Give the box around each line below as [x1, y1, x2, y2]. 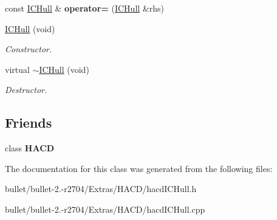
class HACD [5, 142, 55, 154]
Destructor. [5, 83, 47, 96]
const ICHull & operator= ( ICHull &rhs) [5, 2, 164, 14]
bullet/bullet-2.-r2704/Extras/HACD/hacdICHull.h [5, 182, 197, 195]
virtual [5, 63, 30, 75]
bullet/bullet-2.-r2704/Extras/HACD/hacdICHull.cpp [5, 202, 205, 215]
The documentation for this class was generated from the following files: [5, 162, 273, 174]
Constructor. [5, 43, 52, 55]
